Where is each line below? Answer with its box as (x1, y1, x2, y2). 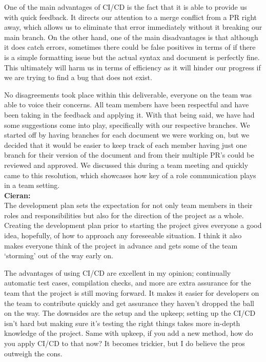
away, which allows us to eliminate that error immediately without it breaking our (4, 22, 262, 32)
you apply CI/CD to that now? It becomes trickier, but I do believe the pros (4, 338, 245, 348)
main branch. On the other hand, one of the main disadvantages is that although (4, 31, 258, 42)
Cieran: (4, 189, 31, 200)
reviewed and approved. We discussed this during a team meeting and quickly (4, 159, 249, 170)
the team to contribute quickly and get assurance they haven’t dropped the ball (4, 297, 254, 308)
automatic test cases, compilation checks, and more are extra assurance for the (4, 277, 251, 288)
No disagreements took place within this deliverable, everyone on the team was (4, 89, 252, 100)
